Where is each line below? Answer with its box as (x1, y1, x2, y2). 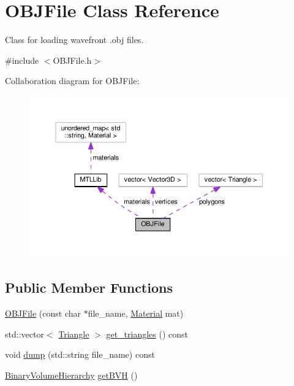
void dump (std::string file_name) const (5, 348, 155, 361)
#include (5, 53, 39, 66)
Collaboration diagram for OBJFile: (5, 74, 140, 87)
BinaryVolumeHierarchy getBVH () (5, 369, 138, 382)
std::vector (5, 327, 44, 340)
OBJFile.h (53, 53, 92, 66)
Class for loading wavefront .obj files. (5, 33, 144, 46)
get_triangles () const (106, 327, 189, 340)
